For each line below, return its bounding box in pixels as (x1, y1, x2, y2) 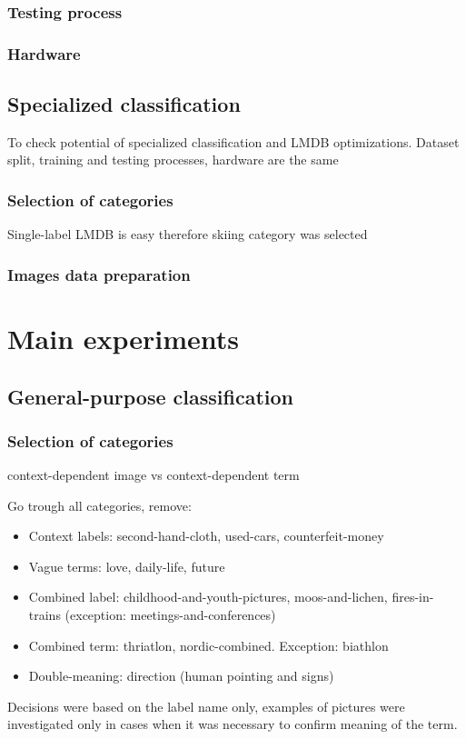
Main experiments (7, 319, 240, 356)
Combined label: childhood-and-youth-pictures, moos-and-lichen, (28, 587, 388, 606)
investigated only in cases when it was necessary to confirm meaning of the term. (7, 714, 458, 734)
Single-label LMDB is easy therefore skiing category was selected (7, 225, 368, 244)
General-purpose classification (7, 382, 293, 410)
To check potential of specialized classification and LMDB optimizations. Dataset (7, 132, 460, 151)
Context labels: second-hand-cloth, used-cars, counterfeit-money (28, 526, 384, 545)
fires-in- (392, 587, 434, 606)
